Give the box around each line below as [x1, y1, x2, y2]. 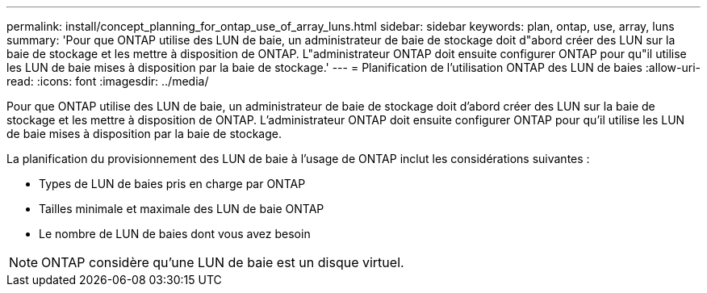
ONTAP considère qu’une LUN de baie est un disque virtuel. [41, 254, 404, 270]
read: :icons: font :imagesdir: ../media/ [6, 74, 209, 88]
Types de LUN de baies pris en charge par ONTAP [39, 177, 306, 190]
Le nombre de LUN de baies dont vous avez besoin [39, 227, 311, 241]
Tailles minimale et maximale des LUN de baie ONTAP [39, 202, 324, 216]
